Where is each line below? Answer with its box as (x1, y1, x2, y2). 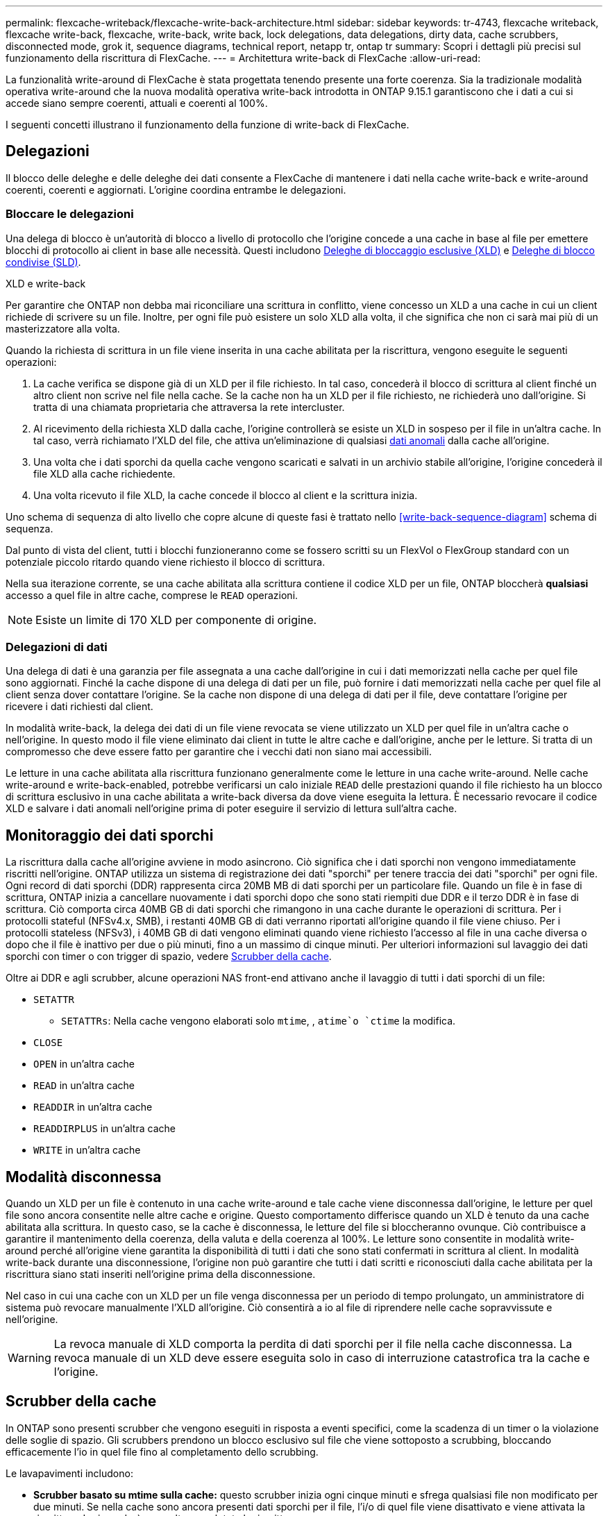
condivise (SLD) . (6, 255, 81, 268)
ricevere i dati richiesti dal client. (6, 700, 153, 713)
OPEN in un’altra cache (33, 1058, 135, 1070)
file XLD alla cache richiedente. (33, 467, 176, 480)
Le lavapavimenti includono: (6, 1467, 133, 1479)
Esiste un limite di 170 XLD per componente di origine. (35, 612, 317, 627)
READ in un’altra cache (33, 1079, 135, 1092)
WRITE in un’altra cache (33, 1144, 141, 1156)
